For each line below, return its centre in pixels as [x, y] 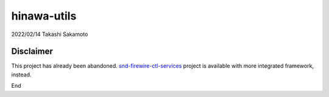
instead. [21, 74]
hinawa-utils [44, 16]
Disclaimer [32, 52]
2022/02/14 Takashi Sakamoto [50, 34]
